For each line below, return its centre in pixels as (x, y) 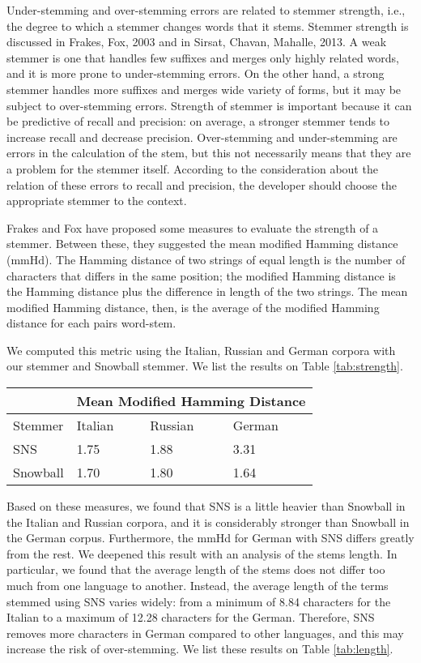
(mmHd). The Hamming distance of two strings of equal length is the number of (206, 259)
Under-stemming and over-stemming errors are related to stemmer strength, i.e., (206, 10)
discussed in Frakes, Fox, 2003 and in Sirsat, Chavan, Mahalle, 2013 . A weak (197, 42)
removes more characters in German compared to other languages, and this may (205, 633)
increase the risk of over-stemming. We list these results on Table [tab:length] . (200, 649)
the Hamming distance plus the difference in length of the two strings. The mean (207, 291)
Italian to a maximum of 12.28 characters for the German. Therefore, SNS (191, 617)
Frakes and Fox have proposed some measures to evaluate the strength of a (193, 227)
